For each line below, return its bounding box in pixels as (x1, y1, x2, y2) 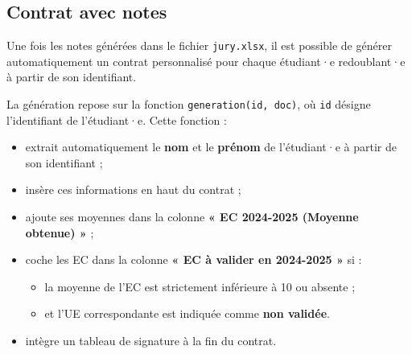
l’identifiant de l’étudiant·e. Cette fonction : (6, 111, 227, 128)
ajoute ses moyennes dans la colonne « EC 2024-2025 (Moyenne (25, 208, 359, 225)
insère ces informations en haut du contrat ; (25, 181, 241, 198)
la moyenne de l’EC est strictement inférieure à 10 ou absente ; (44, 278, 356, 294)
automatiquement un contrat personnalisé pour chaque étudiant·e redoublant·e (6, 52, 406, 69)
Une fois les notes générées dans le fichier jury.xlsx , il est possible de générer (6, 37, 392, 54)
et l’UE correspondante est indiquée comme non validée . (44, 305, 330, 322)
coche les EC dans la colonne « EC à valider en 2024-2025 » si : (25, 251, 362, 268)
